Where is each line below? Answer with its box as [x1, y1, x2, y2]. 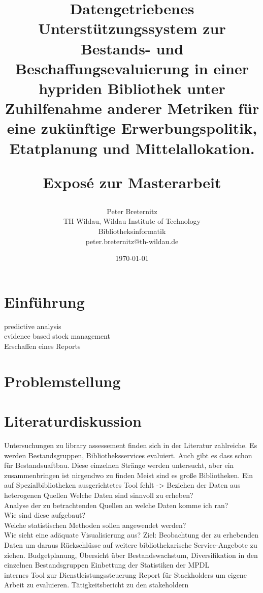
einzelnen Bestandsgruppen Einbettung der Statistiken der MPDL [4, 559, 210, 570]
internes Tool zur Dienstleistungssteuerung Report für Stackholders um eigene [4, 569, 247, 580]
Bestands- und [80, 38, 184, 58]
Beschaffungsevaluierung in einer [15, 57, 249, 78]
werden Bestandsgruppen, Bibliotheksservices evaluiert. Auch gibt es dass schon [4, 450, 252, 460]
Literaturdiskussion [4, 410, 142, 431]
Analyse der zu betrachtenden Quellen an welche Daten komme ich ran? [4, 499, 228, 510]
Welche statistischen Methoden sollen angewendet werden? [4, 519, 186, 530]
